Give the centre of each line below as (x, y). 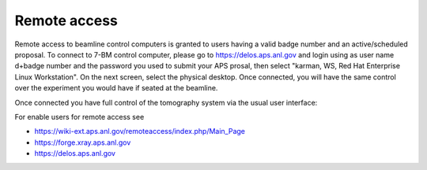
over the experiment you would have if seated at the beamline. (116, 88)
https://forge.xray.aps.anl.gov (83, 142)
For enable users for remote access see (79, 116)
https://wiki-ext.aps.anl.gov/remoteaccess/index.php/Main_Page (140, 131)
